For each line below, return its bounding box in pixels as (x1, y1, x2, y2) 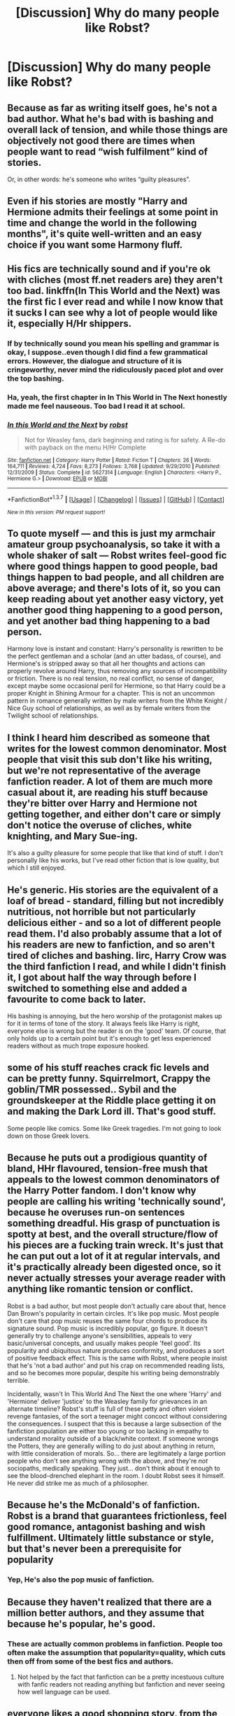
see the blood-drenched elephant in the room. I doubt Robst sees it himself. (7, 1471, 225, 1479)
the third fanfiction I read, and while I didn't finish (7, 960, 227, 972)
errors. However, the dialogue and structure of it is (7, 356, 182, 365)
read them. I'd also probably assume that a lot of (7, 927, 222, 939)
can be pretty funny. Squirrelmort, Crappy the (7, 1073, 211, 1085)
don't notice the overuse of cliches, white (7, 819, 192, 831)
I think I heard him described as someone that (7, 731, 211, 743)
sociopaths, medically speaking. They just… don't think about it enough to (7, 1464, 220, 1472)
